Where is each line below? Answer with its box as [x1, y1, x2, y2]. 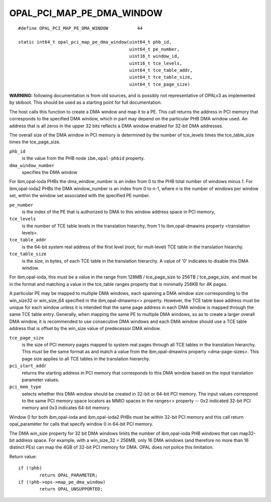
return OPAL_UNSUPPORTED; [39, 486, 103, 492]
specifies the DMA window [22, 169, 78, 175]
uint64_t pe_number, [129, 46, 180, 52]
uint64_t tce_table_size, [129, 74, 193, 80]
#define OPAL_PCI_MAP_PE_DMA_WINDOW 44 [18, 25, 143, 31]
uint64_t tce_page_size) [129, 81, 190, 87]
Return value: [9, 453, 37, 459]
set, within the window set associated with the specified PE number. [9, 193, 150, 199]
